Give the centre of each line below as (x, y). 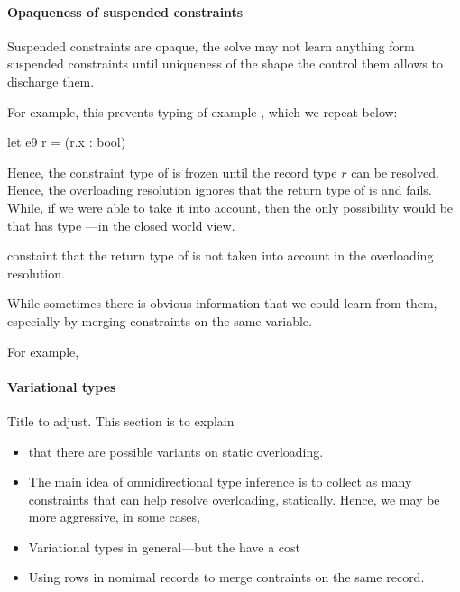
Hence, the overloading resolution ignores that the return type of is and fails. (220, 190)
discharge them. (51, 81)
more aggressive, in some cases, (114, 517)
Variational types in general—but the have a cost (165, 546)
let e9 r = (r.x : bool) (67, 142)
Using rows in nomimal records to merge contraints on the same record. (226, 577)
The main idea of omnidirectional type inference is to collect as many (220, 482)
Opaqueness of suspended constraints (125, 11)
